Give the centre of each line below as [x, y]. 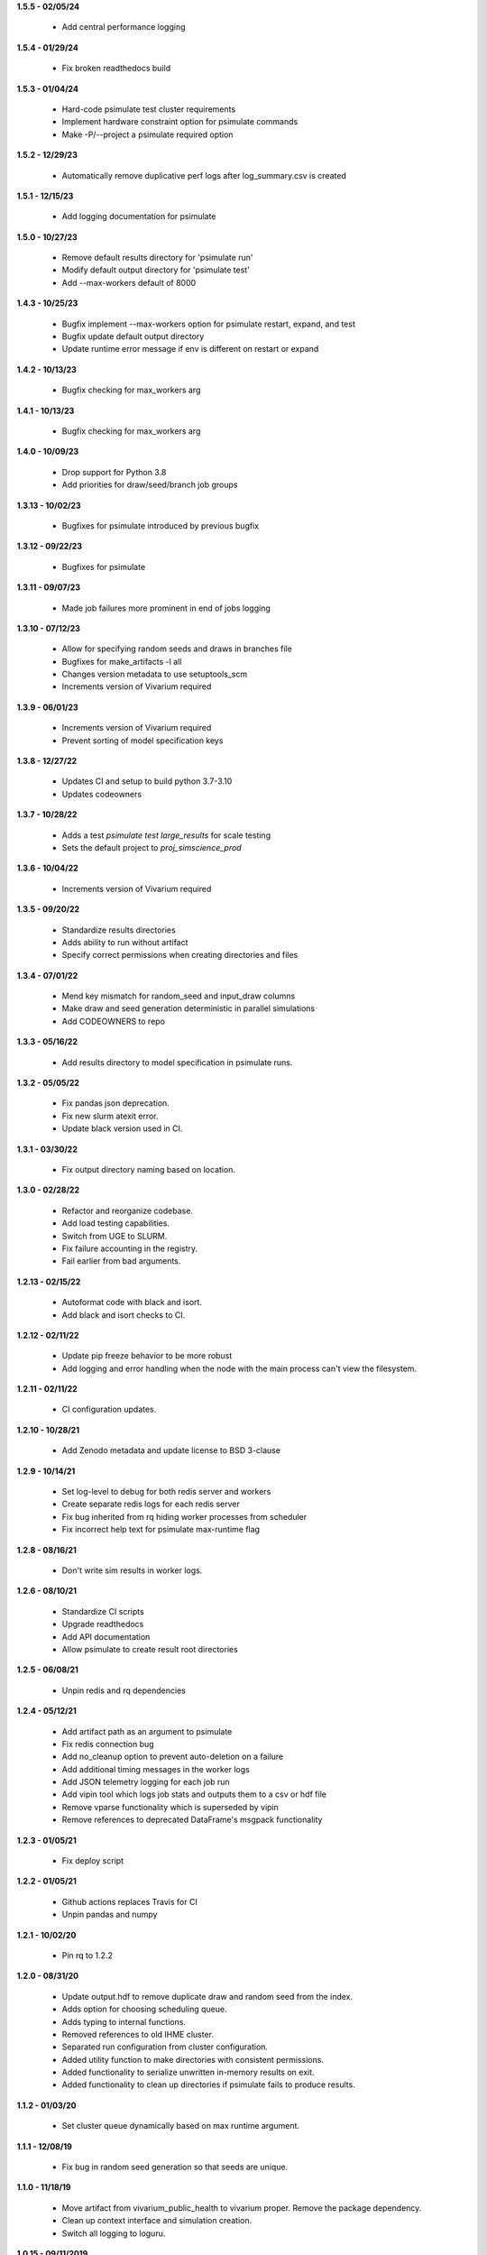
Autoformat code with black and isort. [132, 1302]
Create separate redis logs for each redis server [151, 1504]
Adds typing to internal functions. [124, 2021]
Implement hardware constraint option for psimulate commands [180, 122]
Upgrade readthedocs [103, 1625]
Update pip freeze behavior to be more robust [147, 1356]
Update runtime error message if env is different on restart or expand [190, 349]
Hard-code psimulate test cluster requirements [149, 109]
